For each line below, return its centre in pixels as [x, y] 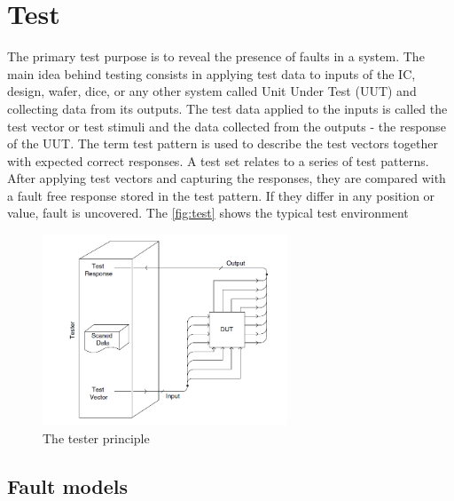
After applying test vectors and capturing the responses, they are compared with [227, 178]
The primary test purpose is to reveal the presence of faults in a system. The [216, 56]
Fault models [68, 485]
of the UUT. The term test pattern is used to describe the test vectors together [223, 143]
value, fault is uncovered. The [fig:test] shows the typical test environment [208, 213]
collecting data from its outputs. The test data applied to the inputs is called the [227, 108]
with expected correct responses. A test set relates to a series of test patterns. [218, 160]
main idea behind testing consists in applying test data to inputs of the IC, [211, 73]
